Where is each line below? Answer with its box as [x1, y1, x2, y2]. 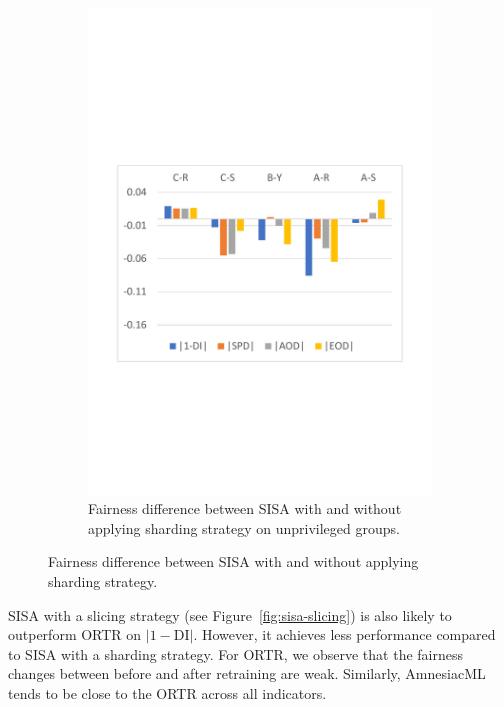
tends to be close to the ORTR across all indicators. [8, 682, 327, 703]
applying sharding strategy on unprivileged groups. [88, 517, 400, 538]
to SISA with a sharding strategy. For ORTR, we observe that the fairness [8, 643, 463, 664]
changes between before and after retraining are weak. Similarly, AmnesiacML [8, 663, 486, 684]
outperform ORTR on [8, 624, 142, 645]
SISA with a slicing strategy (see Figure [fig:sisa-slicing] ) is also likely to [8, 604, 452, 625]
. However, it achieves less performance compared [193, 624, 496, 645]
